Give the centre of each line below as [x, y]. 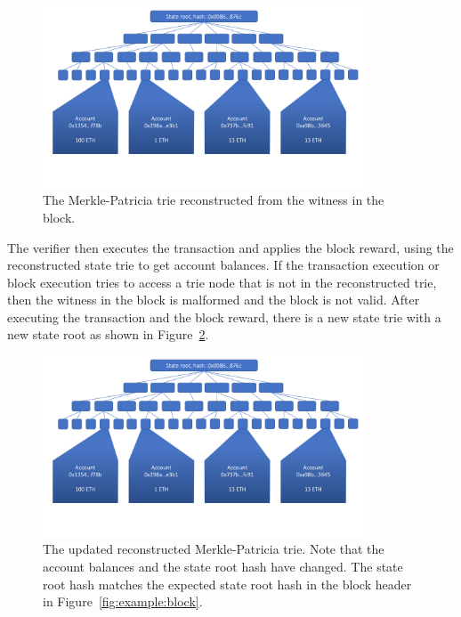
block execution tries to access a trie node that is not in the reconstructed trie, [222, 282]
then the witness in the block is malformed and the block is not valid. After [214, 300]
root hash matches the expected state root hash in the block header [227, 584]
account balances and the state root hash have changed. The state [223, 566]
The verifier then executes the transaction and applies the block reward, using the [230, 247]
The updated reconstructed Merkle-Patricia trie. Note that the [214, 549]
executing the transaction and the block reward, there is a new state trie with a [224, 317]
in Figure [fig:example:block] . [123, 601]
